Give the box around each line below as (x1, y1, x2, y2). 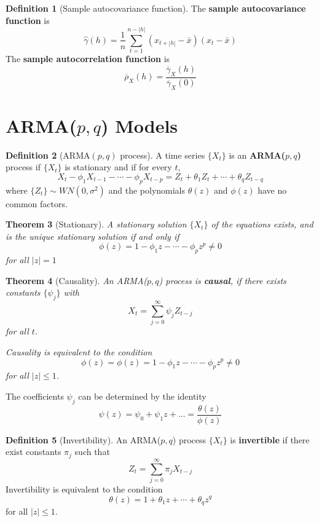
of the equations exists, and (211, 218, 313, 231)
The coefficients (6, 389, 64, 402)
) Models (100, 113, 178, 138)
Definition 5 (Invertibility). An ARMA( (6, 433, 161, 446)
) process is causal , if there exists (159, 274, 286, 287)
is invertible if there (230, 433, 310, 446)
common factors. (6, 197, 68, 210)
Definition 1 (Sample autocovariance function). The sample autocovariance (6, 2, 306, 14)
